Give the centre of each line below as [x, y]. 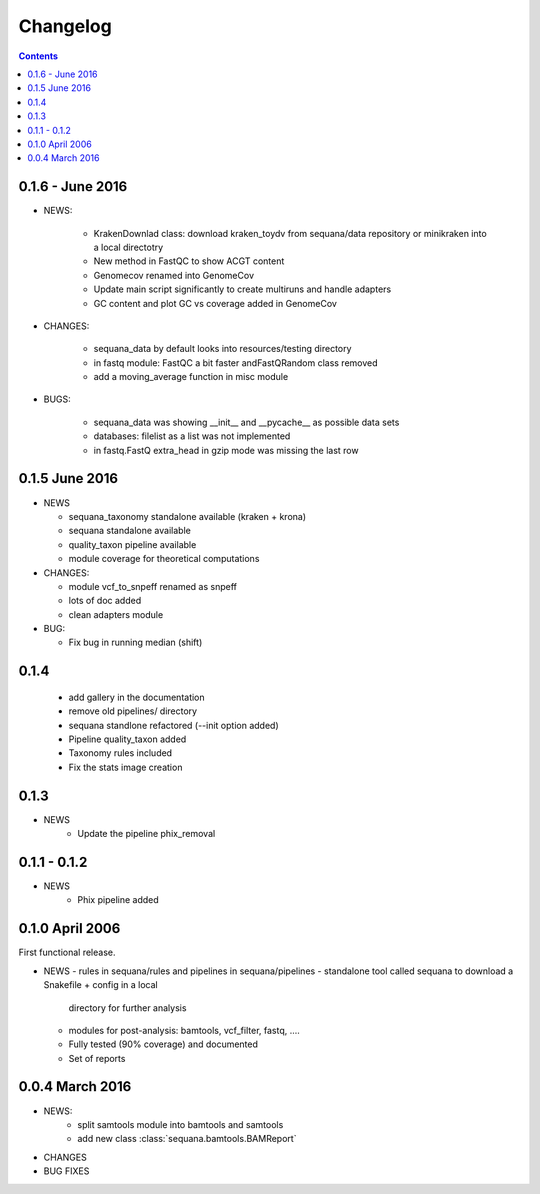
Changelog [65, 26]
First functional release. [67, 952]
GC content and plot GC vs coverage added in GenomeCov [215, 303]
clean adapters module [116, 614]
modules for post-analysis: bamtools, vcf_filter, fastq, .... [184, 1030]
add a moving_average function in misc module [191, 377]
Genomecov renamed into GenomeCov [174, 275]
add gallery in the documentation [136, 697]
